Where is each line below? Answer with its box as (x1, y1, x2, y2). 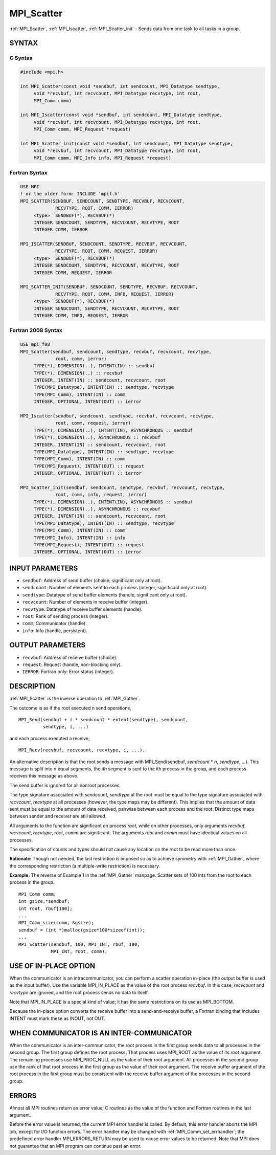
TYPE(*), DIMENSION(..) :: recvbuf (33, 370, 123, 376)
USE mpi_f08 (20, 342, 51, 347)
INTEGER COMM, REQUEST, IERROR (33, 270, 112, 276)
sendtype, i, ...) (42, 724, 89, 730)
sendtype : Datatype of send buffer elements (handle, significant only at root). (22, 591, 187, 598)
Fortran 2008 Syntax (9, 327, 62, 334)
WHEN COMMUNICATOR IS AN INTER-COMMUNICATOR (9, 1029, 192, 1037)
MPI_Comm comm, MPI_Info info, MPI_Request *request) (33, 155, 171, 161)
